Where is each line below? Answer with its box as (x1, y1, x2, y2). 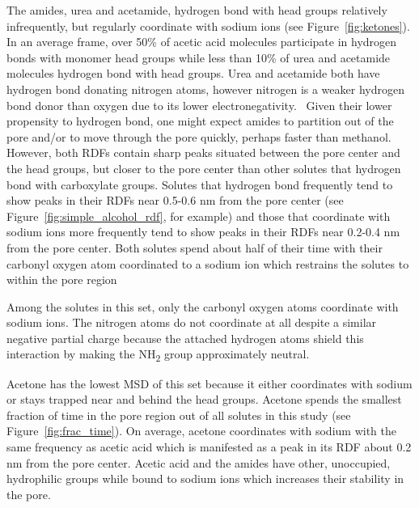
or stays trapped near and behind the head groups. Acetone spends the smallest (6, 391, 402, 408)
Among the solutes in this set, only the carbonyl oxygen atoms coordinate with (6, 298, 399, 315)
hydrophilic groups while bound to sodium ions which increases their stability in (6, 470, 404, 487)
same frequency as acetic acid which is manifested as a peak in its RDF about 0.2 (6, 438, 412, 455)
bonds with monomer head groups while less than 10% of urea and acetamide (6, 49, 391, 66)
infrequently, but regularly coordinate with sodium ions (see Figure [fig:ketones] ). (6, 17, 410, 34)
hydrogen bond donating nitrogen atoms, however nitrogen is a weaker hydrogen (6, 80, 404, 97)
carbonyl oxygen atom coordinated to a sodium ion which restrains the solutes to (6, 255, 409, 272)
